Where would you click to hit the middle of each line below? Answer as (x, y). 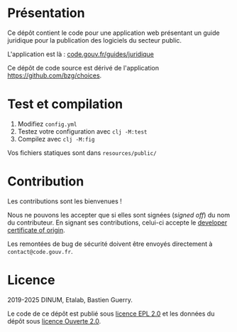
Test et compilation (65, 104)
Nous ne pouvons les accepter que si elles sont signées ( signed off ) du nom (119, 215)
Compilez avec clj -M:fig (56, 139)
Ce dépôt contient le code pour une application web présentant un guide (114, 33)
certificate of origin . (36, 230)
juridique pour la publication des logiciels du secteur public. (95, 40)
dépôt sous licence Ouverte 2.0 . (54, 321)
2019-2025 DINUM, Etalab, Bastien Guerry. (70, 299)
